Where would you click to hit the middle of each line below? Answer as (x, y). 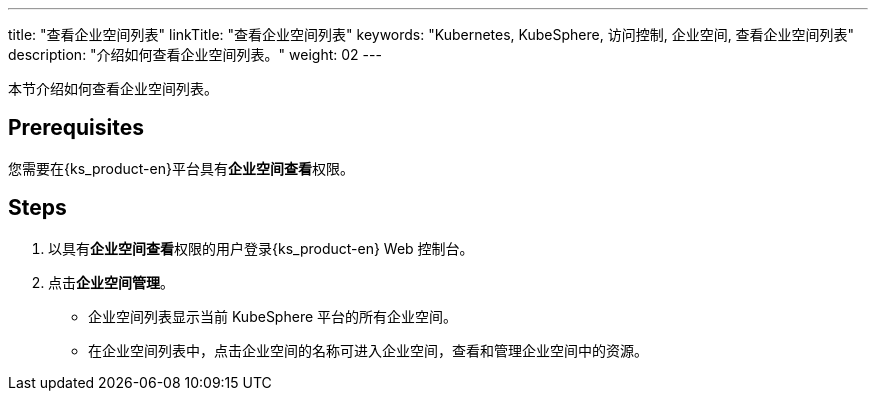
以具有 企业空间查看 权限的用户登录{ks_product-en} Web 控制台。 (261, 248)
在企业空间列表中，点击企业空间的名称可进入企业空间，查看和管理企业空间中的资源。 (368, 350)
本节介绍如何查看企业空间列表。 (113, 88)
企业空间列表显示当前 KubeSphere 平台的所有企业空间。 (273, 316)
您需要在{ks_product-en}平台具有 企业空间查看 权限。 (181, 168)
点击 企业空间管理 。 (111, 282)
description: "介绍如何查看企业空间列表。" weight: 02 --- (195, 54)
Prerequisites (76, 128)
